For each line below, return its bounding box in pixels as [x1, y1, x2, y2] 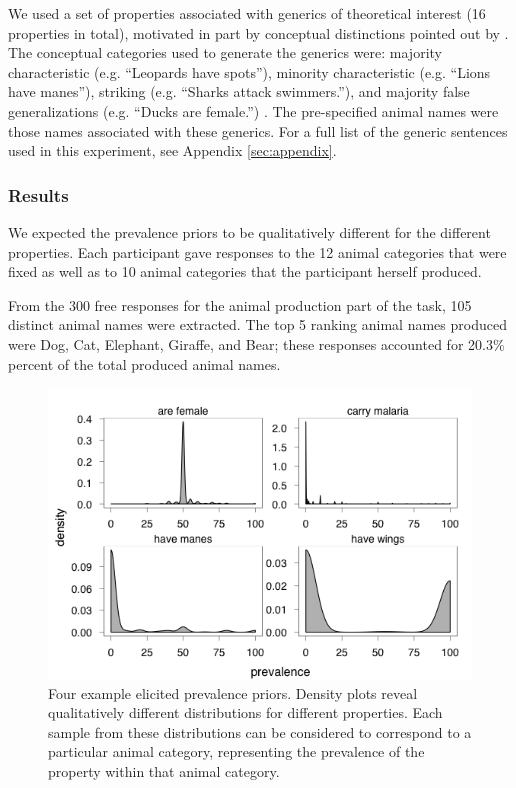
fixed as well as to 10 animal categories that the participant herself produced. [8, 261, 482, 282]
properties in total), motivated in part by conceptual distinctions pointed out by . [8, 22, 509, 43]
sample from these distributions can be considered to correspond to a [48, 721, 472, 742]
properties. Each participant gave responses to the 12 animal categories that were [8, 241, 507, 262]
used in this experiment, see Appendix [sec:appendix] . [8, 140, 337, 161]
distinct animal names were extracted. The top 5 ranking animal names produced [8, 314, 507, 335]
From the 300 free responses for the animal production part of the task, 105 [8, 294, 472, 315]
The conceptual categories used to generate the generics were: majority [8, 42, 442, 63]
